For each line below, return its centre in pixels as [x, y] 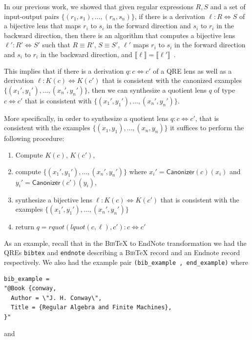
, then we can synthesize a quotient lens [147, 90]
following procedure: [34, 138]
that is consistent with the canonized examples [172, 80]
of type [225, 90]
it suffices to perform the [207, 128]
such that [56, 45]
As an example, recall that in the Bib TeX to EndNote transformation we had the [125, 243]
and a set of [228, 6]
